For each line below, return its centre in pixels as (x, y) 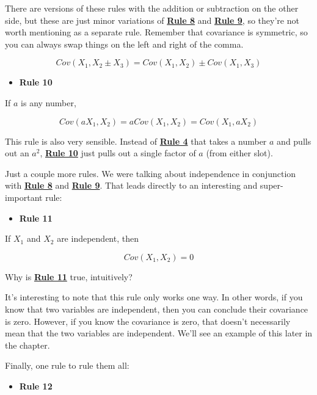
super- (271, 185)
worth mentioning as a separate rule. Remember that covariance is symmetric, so (156, 32)
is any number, (49, 102)
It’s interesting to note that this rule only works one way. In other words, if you (154, 297)
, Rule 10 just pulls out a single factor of (118, 153)
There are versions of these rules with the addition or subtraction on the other (152, 8)
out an (17, 153)
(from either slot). (239, 153)
